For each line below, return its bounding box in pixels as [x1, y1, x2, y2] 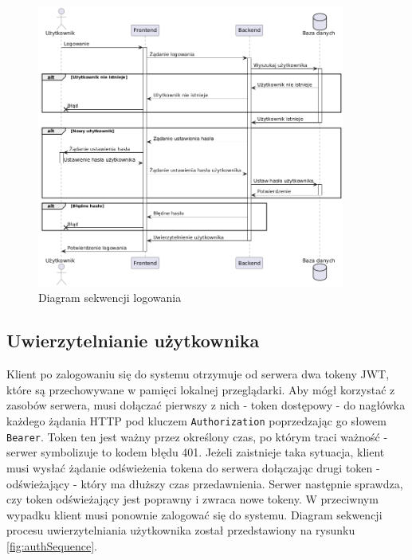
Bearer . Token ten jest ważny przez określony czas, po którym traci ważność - [6, 428, 388, 444]
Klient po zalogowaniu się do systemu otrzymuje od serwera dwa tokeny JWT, [6, 366, 390, 382]
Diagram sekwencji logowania [38, 289, 182, 306]
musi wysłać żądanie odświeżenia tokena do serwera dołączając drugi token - [6, 459, 380, 476]
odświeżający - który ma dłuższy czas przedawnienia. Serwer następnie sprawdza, [6, 475, 403, 491]
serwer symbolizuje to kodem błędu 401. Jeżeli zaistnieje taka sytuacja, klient [6, 444, 385, 460]
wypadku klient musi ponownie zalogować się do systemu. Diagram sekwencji [6, 506, 383, 523]
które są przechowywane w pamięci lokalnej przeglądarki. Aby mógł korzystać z [6, 381, 395, 397]
